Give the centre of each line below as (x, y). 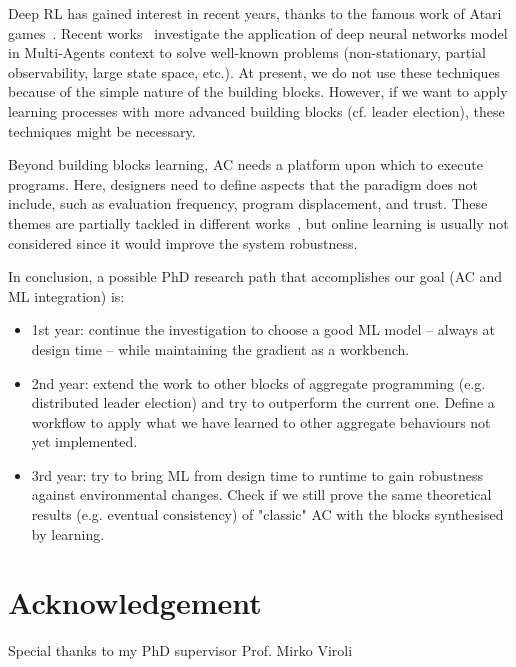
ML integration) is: (66, 295)
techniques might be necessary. (102, 130)
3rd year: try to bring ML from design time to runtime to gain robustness (257, 474)
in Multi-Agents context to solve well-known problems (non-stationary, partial (247, 52)
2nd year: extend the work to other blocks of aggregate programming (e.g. (258, 382)
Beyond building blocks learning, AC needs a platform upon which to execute (245, 164)
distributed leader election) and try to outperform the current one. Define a (263, 402)
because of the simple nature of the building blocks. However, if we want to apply (258, 91)
